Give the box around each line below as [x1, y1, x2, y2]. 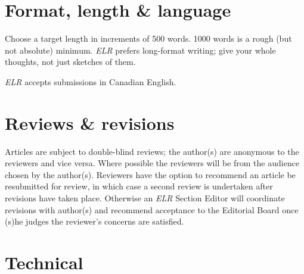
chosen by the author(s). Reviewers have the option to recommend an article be [5, 168, 296, 180]
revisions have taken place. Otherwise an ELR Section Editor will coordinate [5, 192, 285, 204]
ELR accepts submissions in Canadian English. [5, 75, 176, 88]
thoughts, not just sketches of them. [5, 55, 136, 68]
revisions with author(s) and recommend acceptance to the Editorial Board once [5, 203, 299, 216]
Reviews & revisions [5, 110, 175, 135]
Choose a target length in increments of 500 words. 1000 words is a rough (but [5, 32, 292, 45]
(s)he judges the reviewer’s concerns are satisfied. [5, 215, 184, 228]
